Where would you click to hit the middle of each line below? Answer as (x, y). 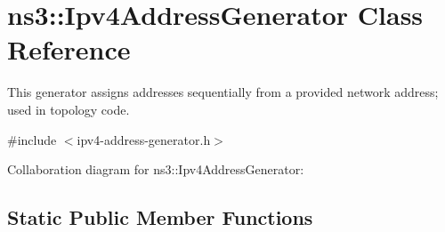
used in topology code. (69, 109)
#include (32, 139)
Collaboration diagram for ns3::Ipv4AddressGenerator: (156, 169)
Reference (69, 49)
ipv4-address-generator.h (144, 139)
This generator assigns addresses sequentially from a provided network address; (223, 92)
